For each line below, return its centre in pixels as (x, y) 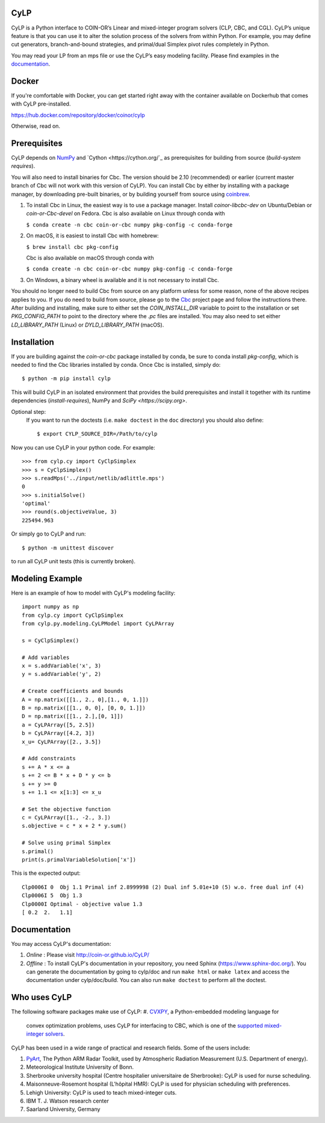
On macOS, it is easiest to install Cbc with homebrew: (92, 236)
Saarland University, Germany (63, 1109)
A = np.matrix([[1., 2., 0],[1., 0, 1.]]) (85, 699)
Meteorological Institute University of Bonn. (80, 1067)
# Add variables (46, 657)
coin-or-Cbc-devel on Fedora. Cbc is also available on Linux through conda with (125, 213)
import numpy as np (51, 607)
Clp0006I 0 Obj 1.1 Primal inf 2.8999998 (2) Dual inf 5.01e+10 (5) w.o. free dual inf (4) (163, 887)
